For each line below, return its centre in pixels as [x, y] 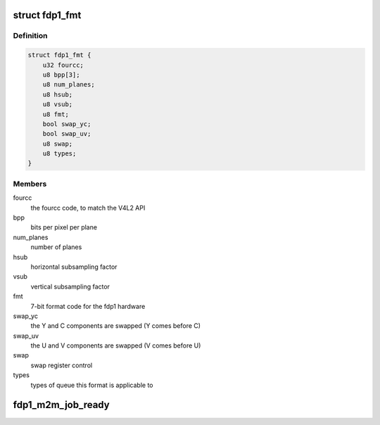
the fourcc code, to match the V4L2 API [88, 208]
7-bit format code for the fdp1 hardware [88, 306]
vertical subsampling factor [70, 286]
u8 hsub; [58, 94]
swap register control [62, 365]
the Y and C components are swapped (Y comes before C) [115, 326]
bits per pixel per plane [64, 227]
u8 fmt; [56, 114]
